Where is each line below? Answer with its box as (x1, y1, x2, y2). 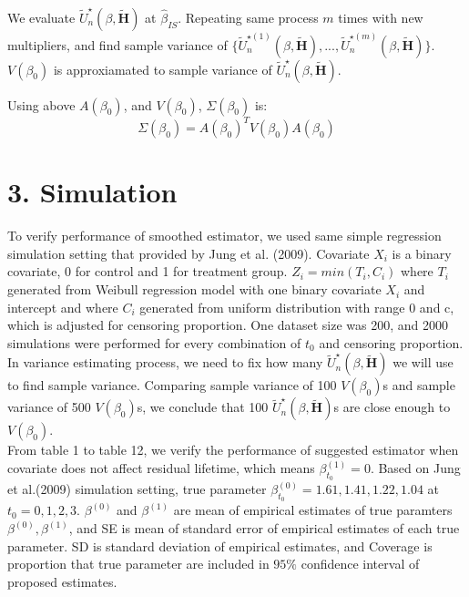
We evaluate (7, 8, 76, 26)
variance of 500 (7, 397, 91, 417)
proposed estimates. (7, 571, 117, 591)
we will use (393, 353, 454, 372)
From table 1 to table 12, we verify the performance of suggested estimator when (7, 440, 459, 459)
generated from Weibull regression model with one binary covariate (7, 280, 382, 299)
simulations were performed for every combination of (7, 333, 301, 352)
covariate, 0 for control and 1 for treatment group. (7, 262, 288, 281)
